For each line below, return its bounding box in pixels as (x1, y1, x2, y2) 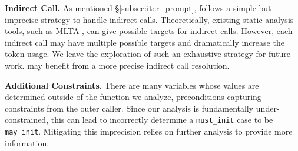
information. (5, 136, 49, 149)
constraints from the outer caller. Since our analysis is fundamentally (5, 102, 254, 114)
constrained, (5, 113, 49, 126)
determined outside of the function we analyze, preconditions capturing (5, 90, 261, 103)
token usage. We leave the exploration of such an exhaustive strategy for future (5, 48, 291, 60)
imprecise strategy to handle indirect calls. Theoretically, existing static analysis (5, 13, 294, 25)
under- (256, 102, 280, 114)
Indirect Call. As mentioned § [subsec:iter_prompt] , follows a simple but (5, 2, 271, 14)
